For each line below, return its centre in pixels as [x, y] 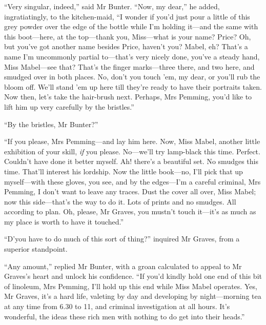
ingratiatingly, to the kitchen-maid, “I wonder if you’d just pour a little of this [127, 16]
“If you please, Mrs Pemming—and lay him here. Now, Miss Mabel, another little [132, 141]
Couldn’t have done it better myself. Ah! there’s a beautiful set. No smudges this [131, 161]
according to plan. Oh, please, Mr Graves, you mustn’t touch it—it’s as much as [130, 211]
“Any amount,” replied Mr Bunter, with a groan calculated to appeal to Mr [123, 266]
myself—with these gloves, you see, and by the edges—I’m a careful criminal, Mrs [132, 181]
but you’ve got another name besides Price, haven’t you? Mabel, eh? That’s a [126, 46]
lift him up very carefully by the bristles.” [69, 106]
